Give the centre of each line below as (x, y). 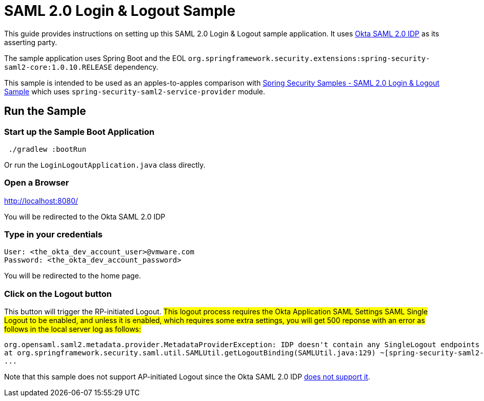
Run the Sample (45, 111)
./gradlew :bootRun (47, 149)
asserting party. (31, 42)
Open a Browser (37, 183)
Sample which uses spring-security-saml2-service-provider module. (135, 91)
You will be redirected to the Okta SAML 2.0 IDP (85, 216)
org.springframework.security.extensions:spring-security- (309, 58)
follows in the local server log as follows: (73, 329)
